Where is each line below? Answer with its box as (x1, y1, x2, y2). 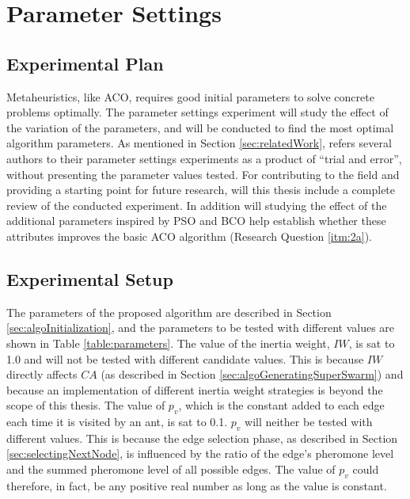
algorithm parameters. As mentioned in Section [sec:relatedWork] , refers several (6, 135, 392, 151)
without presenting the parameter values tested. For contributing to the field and (6, 166, 400, 182)
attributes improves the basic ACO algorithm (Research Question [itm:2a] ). (6, 227, 372, 244)
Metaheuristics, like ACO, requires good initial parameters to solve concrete (6, 88, 374, 105)
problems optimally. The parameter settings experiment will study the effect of (6, 104, 389, 120)
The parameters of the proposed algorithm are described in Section (6, 303, 332, 320)
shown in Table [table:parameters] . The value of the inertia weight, (6, 334, 330, 351)
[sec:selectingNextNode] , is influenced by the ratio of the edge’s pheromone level (6, 445, 394, 462)
